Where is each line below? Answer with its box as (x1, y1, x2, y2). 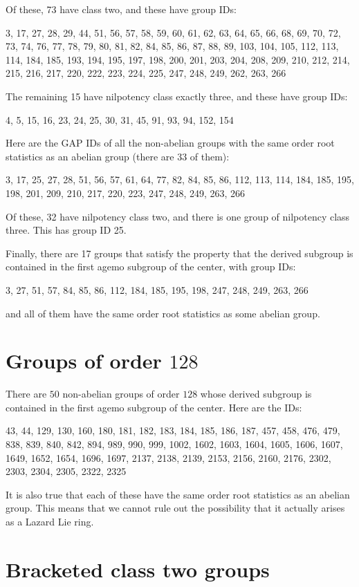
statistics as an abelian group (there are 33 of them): (6, 149, 230, 163)
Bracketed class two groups (6, 555, 270, 583)
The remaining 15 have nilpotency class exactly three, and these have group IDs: (6, 88, 348, 103)
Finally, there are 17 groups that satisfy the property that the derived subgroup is (6, 245, 353, 260)
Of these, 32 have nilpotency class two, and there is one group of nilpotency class (6, 209, 350, 223)
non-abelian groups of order (62, 386, 180, 401)
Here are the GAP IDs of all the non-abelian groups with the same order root (6, 136, 335, 150)
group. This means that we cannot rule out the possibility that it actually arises (6, 501, 345, 515)
